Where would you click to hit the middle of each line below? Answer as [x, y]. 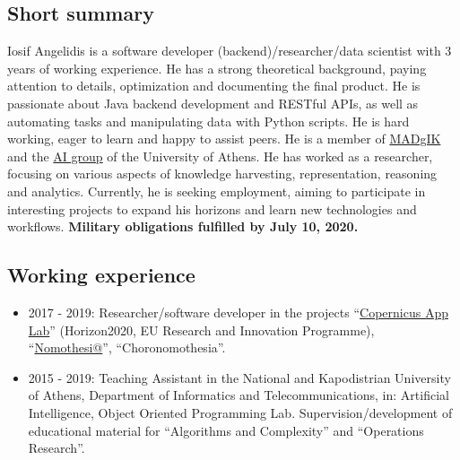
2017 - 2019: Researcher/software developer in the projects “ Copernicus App [238, 312]
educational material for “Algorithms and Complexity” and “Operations [226, 430]
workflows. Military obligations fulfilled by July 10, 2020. [183, 226]
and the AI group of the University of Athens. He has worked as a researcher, [220, 156]
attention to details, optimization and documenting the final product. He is [214, 86]
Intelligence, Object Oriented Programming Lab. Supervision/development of [240, 412]
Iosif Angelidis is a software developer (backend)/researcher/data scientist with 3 [230, 51]
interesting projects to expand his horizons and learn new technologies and [212, 208]
